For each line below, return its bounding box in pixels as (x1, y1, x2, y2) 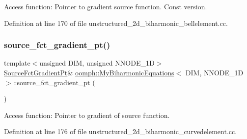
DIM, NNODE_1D (185, 68, 244, 77)
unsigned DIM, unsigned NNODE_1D (39, 58, 155, 68)
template (4, 58, 30, 68)
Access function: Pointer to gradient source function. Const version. (4, 1, 207, 11)
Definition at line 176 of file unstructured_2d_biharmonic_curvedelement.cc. (4, 126, 237, 137)
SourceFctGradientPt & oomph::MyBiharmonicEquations (4, 68, 174, 77)
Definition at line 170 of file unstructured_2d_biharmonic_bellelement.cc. (4, 18, 228, 28)
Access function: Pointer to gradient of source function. (4, 110, 170, 120)
